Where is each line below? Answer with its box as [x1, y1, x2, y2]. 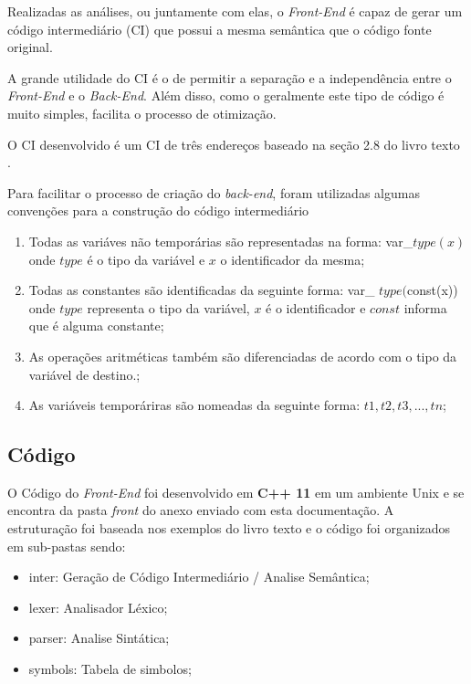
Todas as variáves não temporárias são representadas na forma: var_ [28, 231, 413, 250]
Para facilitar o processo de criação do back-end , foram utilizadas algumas [7, 183, 420, 202]
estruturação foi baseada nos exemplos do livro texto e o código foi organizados [7, 519, 451, 538]
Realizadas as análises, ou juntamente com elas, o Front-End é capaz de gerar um [7, 2, 463, 20]
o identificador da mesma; [220, 249, 365, 268]
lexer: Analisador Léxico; [28, 597, 168, 616]
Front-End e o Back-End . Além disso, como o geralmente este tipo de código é [7, 86, 445, 105]
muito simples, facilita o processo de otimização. [7, 103, 277, 122]
